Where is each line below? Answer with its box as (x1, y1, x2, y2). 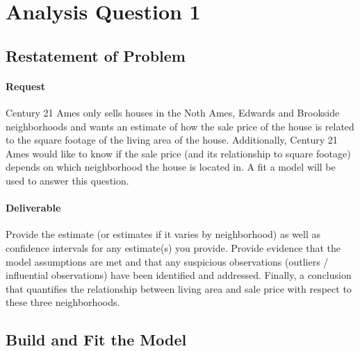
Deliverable (6, 200, 61, 215)
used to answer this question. (6, 173, 129, 187)
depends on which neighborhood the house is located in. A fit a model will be (6, 160, 336, 174)
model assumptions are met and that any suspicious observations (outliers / (6, 254, 329, 268)
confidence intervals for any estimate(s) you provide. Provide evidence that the (6, 240, 341, 255)
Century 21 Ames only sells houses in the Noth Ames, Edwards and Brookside (6, 105, 340, 119)
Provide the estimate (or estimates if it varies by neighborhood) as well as (6, 227, 321, 241)
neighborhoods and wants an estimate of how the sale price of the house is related (6, 119, 354, 133)
